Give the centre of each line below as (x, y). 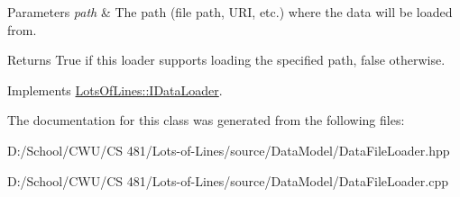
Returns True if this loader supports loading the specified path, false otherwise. (226, 60)
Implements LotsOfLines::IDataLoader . (115, 90)
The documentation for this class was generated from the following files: (206, 120)
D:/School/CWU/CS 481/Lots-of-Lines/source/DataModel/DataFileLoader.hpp (229, 150)
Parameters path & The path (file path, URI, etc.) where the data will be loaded (230, 12)
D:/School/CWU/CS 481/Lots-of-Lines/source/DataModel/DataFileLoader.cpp (228, 180)
